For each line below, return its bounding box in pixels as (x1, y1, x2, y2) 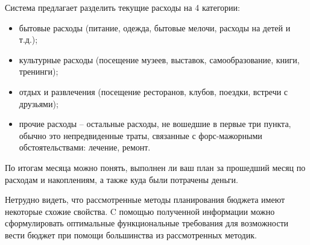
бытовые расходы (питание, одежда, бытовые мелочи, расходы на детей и (19, 21, 291, 34)
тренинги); (19, 65, 59, 78)
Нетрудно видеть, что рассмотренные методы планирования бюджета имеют (5, 193, 285, 206)
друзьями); (19, 97, 59, 110)
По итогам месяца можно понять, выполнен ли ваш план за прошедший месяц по (5, 161, 306, 173)
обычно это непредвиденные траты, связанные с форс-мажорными (19, 129, 262, 141)
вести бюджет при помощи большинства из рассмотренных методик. (5, 228, 257, 241)
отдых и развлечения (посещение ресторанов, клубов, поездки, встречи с (19, 85, 288, 98)
